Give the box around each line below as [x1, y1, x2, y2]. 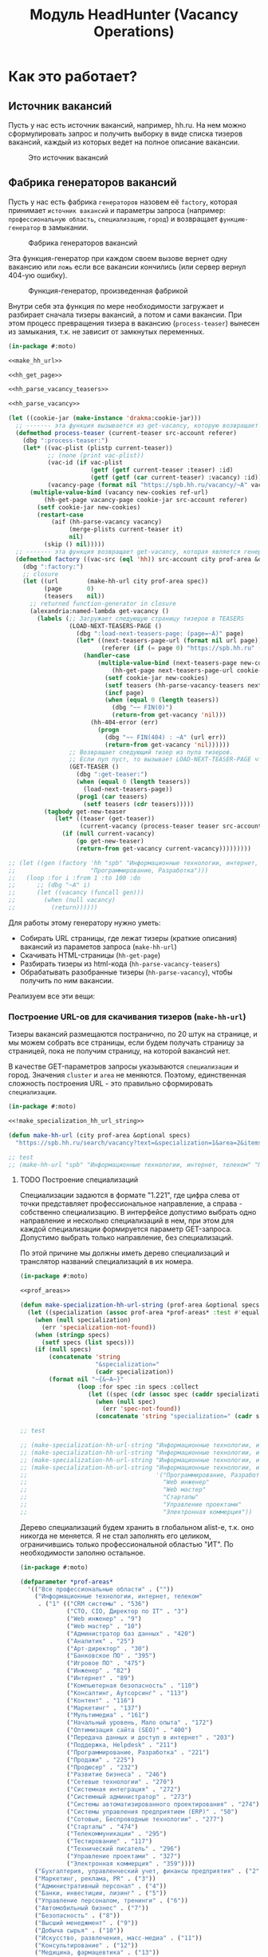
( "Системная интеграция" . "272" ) [66, 1785, 181, 1793]
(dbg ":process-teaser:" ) [22, 437, 109, 445]
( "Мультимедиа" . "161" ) [66, 1711, 149, 1719]
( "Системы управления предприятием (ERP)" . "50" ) [66, 1808, 238, 1816]
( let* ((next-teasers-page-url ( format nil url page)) [76, 637, 262, 645]
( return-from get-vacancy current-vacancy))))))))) [76, 844, 251, 852]
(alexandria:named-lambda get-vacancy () [29, 607, 170, 615]
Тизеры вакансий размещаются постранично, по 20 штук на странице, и [8, 1030, 258, 1039]
